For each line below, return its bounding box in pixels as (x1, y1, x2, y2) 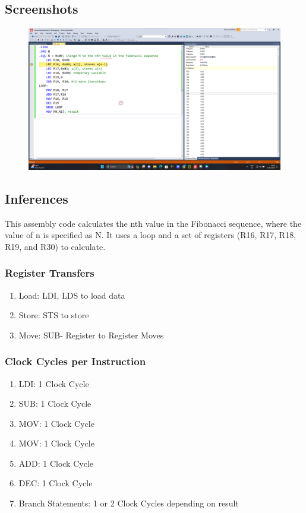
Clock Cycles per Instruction (5, 354, 146, 369)
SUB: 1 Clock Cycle (18, 397, 92, 410)
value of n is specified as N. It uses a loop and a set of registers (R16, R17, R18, (5, 229, 296, 241)
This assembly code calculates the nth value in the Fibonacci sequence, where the (5, 217, 302, 229)
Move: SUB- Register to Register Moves (18, 328, 164, 341)
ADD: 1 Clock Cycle (18, 457, 93, 469)
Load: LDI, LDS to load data (18, 289, 125, 301)
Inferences (5, 189, 68, 207)
